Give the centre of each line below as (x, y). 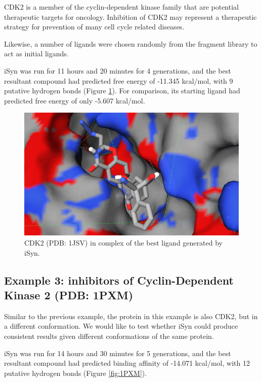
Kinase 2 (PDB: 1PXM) (69, 294)
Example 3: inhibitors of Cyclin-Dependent (119, 280)
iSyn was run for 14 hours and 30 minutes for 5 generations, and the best (118, 353)
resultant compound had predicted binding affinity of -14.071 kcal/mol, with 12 (127, 363)
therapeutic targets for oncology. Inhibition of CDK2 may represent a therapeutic (130, 16)
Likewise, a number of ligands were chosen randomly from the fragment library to (131, 43)
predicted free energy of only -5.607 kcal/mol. (75, 100)
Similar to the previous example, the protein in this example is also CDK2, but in (131, 316)
